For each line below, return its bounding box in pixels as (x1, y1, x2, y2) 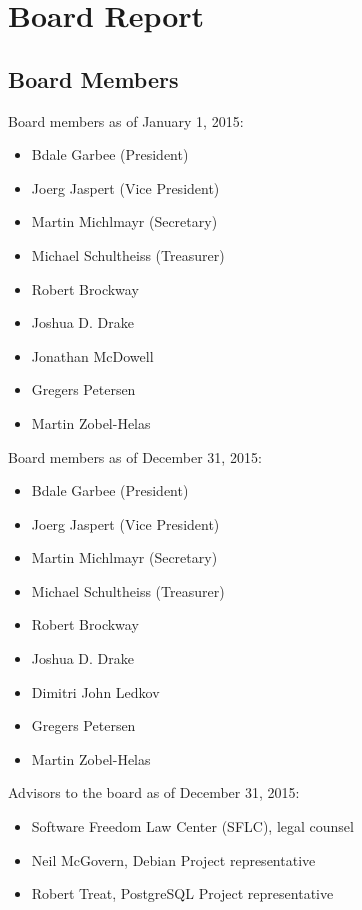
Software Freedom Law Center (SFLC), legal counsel (31, 816, 354, 837)
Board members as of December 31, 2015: (8, 446, 262, 467)
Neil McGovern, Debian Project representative (31, 849, 316, 870)
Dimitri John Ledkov (31, 681, 160, 702)
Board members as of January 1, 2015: (8, 110, 244, 131)
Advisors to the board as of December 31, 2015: (8, 782, 300, 803)
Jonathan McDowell (31, 345, 154, 366)
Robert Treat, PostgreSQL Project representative (31, 883, 334, 904)
